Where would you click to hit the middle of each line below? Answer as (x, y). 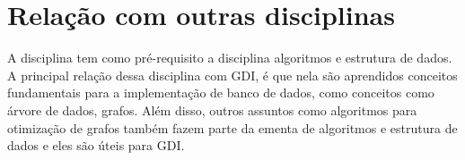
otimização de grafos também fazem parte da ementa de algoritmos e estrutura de (232, 127)
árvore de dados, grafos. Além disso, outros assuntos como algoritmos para (212, 109)
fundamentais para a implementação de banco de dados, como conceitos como (221, 93)
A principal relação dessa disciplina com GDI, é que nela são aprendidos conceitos (232, 75)
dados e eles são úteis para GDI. (96, 145)
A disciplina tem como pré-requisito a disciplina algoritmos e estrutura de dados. (230, 58)
